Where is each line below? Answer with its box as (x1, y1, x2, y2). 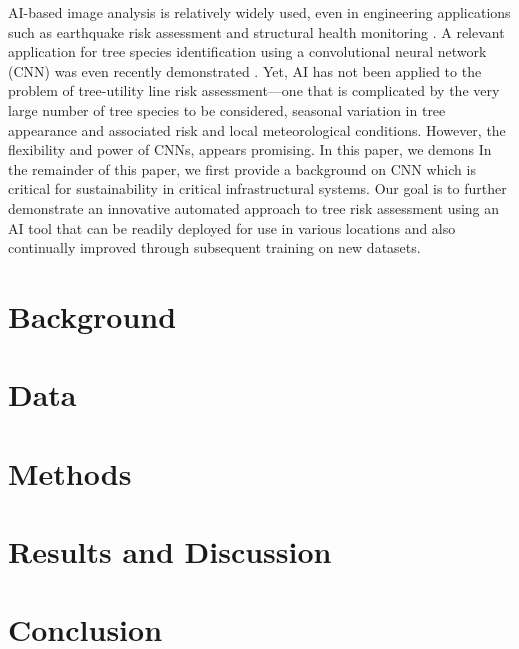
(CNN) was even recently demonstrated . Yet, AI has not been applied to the (8, 60, 482, 81)
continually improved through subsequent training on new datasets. (8, 237, 421, 258)
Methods (8, 452, 132, 493)
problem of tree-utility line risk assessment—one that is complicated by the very (8, 80, 500, 101)
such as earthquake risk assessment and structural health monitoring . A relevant (8, 21, 505, 42)
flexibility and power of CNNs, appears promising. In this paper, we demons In (8, 139, 492, 160)
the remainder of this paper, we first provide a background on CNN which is (8, 158, 476, 179)
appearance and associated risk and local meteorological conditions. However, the (8, 119, 506, 140)
